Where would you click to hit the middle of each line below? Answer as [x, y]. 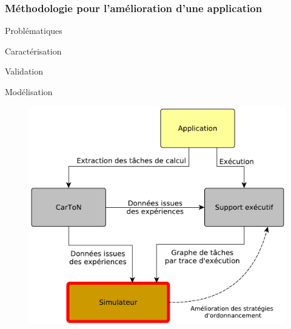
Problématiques [34, 31]
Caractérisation [33, 51]
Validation [24, 71]
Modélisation [29, 91]
